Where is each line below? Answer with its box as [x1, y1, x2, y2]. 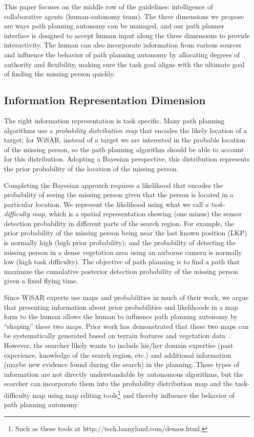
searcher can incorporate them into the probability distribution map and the [4, 378, 233, 389]
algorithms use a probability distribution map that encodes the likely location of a [4, 125, 247, 135]
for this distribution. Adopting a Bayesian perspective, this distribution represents [4, 154, 250, 164]
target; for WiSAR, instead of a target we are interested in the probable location [4, 135, 246, 145]
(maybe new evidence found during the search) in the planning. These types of [4, 359, 239, 369]
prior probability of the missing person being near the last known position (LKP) [4, 228, 248, 238]
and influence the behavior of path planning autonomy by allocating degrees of [4, 49, 240, 59]
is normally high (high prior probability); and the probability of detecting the [4, 237, 236, 248]
